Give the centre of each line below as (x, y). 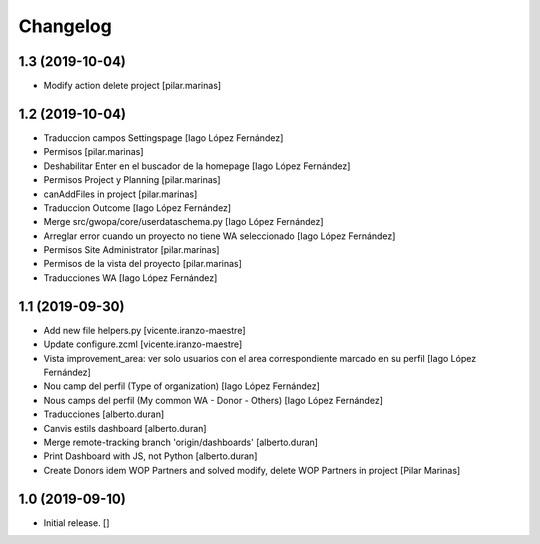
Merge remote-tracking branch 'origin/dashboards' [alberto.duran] (181, 442)
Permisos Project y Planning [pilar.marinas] (132, 180)
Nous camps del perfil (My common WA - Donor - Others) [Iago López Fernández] (213, 400)
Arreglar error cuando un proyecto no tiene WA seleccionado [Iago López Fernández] (219, 236)
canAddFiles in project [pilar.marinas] (120, 194)
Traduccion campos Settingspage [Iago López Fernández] (163, 137)
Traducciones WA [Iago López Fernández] (130, 277)
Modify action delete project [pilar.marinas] (132, 86)
